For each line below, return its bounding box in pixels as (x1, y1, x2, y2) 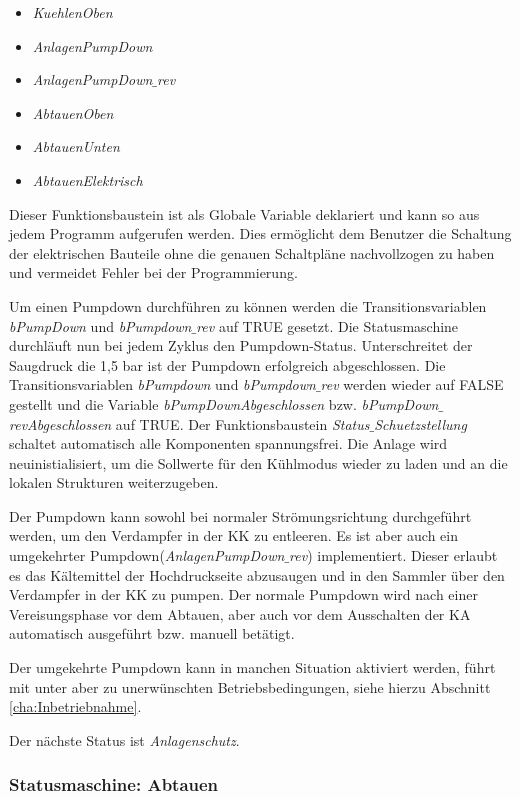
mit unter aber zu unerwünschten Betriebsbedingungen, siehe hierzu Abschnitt (9, 676, 491, 697)
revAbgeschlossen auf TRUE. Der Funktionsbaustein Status (9, 413, 370, 434)
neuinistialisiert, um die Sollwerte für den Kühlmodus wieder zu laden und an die (9, 452, 508, 473)
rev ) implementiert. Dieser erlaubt (289, 545, 498, 566)
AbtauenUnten (32, 136, 120, 157)
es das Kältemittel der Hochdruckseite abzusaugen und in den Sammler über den (9, 564, 505, 585)
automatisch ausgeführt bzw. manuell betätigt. (9, 623, 295, 644)
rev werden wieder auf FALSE (320, 374, 504, 395)
